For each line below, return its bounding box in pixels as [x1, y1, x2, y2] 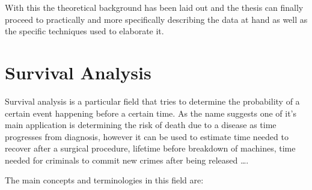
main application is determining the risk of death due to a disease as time [5, 118, 277, 131]
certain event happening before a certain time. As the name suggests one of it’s [5, 106, 297, 119]
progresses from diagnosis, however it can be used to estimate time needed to [5, 130, 289, 142]
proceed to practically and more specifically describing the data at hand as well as [5, 13, 308, 25]
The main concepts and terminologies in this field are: [5, 174, 204, 186]
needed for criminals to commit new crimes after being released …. [5, 153, 249, 166]
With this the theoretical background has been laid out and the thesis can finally [5, 1, 304, 13]
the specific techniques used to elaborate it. [5, 25, 164, 37]
